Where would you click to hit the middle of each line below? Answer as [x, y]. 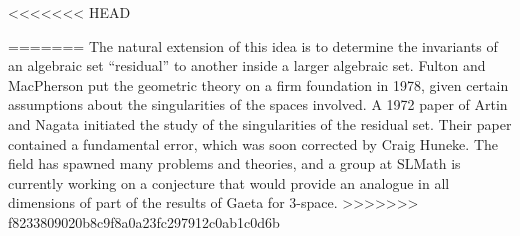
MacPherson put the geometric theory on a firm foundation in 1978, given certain [258, 84]
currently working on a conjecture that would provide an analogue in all [229, 182]
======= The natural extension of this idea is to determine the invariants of [253, 45]
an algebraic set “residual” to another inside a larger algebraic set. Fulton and [247, 65]
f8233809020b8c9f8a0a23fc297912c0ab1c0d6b [144, 221]
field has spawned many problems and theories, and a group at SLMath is [234, 163]
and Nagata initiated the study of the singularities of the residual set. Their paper [260, 123]
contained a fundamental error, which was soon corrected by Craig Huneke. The [253, 143]
